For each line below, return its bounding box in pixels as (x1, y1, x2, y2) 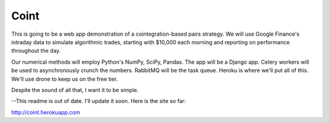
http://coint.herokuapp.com (11, 108, 80, 116)
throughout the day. (11, 47, 61, 55)
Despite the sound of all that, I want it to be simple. (11, 86, 139, 93)
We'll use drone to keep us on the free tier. (11, 75, 118, 82)
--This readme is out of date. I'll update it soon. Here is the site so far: (11, 98, 186, 105)
